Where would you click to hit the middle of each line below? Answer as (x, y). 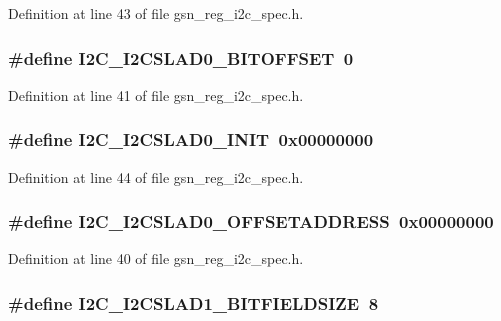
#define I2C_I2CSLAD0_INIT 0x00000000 (191, 139)
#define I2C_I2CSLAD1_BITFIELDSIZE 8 (193, 302)
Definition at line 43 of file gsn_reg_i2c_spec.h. (156, 13)
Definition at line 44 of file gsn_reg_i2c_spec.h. (156, 176)
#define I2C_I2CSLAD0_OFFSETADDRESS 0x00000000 (251, 221)
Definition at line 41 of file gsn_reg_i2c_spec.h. (156, 94)
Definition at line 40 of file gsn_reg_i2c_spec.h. (156, 258)
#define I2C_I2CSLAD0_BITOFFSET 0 (181, 57)
